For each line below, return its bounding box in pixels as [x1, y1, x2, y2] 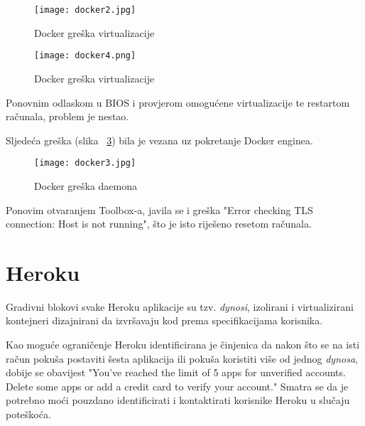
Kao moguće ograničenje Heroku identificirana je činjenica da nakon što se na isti [6, 337, 360, 352]
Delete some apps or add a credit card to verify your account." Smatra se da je [6, 378, 349, 393]
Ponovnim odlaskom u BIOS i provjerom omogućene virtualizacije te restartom [6, 95, 350, 110]
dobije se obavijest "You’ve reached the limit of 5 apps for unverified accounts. [6, 365, 346, 380]
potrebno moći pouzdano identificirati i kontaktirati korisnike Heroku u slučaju [6, 393, 350, 408]
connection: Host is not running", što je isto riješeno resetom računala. [6, 216, 312, 231]
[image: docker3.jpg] [34, 158, 136, 169]
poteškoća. [6, 407, 51, 421]
